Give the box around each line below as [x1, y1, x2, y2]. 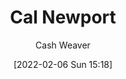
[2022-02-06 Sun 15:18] [13, 58, 113, 70]
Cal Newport [9, 6, 117, 29]
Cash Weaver [35, 39, 91, 51]
